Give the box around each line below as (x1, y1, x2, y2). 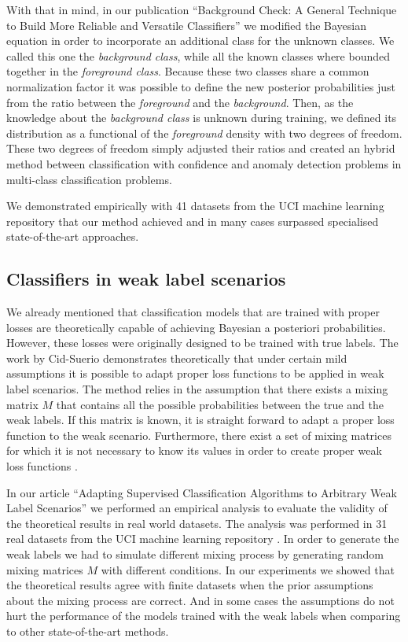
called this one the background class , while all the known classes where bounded (6, 47, 391, 64)
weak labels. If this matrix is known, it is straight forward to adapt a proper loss (6, 411, 395, 428)
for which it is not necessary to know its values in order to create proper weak (6, 442, 382, 459)
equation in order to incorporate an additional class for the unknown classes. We (6, 32, 395, 49)
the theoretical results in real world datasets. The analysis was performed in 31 (6, 515, 388, 531)
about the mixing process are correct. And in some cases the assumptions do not (6, 592, 395, 608)
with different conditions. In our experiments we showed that (101, 561, 395, 577)
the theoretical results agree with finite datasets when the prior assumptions (6, 577, 373, 593)
